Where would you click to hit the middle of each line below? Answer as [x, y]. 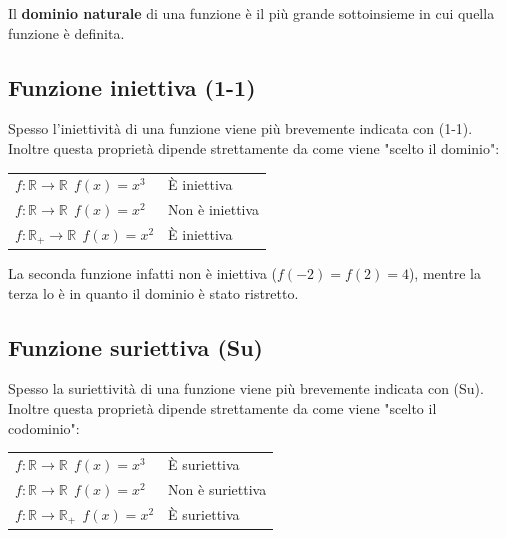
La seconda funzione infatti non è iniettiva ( [143, 272]
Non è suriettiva [217, 488]
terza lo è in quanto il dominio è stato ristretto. [153, 292]
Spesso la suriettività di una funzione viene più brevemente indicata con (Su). [246, 388]
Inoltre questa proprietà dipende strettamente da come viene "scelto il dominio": [254, 147]
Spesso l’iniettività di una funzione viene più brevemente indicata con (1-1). [240, 128]
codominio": [44, 427]
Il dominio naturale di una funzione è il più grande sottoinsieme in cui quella [251, 13]
